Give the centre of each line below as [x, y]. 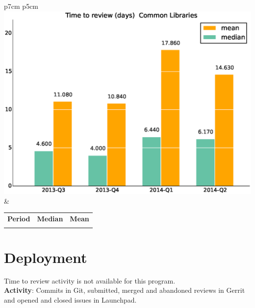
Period [19, 219]
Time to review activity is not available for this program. [90, 280]
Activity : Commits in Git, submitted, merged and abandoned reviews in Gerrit [125, 290]
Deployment [46, 257]
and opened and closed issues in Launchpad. [70, 299]
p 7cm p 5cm [21, 6]
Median [50, 219]
